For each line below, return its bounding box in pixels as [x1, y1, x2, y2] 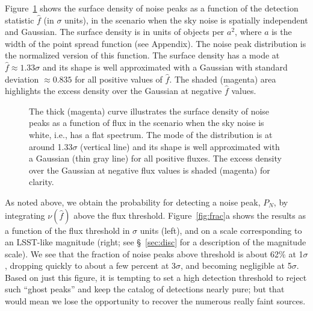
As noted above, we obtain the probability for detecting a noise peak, [5, 195, 261, 208]
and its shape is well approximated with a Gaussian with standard [43, 60, 288, 73]
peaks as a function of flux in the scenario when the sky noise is [29, 116, 264, 129]
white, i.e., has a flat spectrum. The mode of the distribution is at [29, 128, 273, 140]
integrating [5, 209, 45, 221]
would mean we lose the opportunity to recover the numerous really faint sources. [5, 295, 306, 307]
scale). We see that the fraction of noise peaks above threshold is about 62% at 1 [5, 247, 303, 260]
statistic [5, 13, 34, 26]
